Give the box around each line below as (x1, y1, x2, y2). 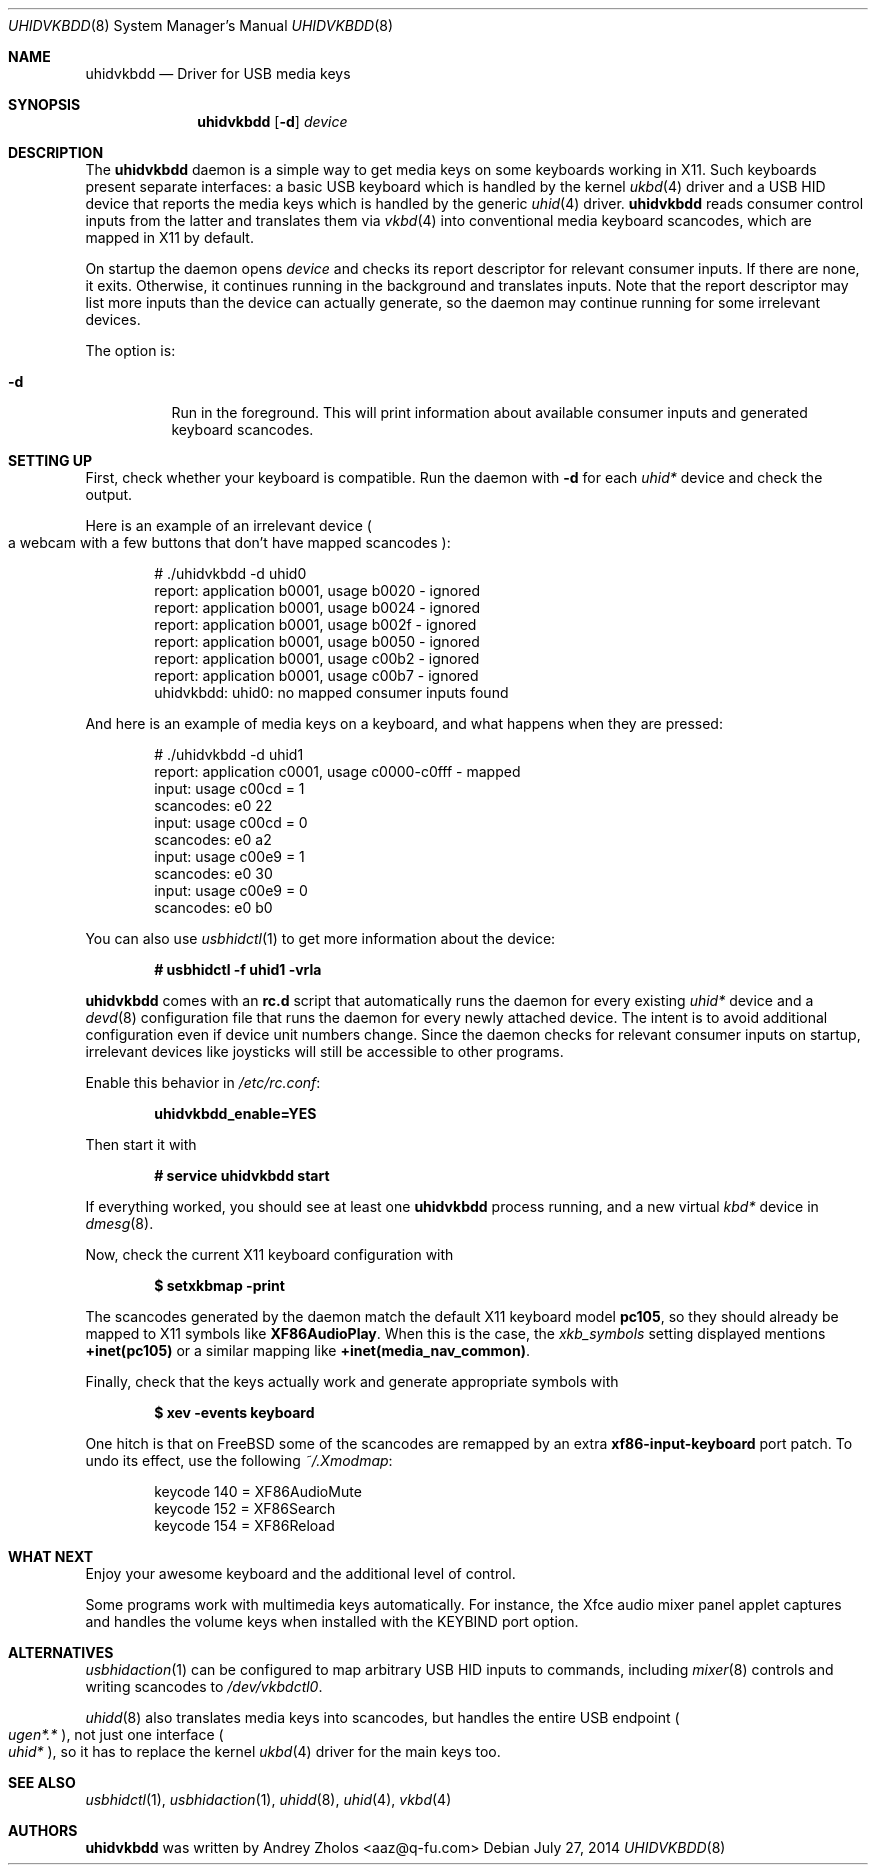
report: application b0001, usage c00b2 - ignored (154, 650, 480, 667)
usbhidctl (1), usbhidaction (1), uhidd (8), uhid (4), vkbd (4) (85, 1791, 452, 1808)
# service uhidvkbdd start (154, 1167, 330, 1184)
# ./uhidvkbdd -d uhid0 (154, 565, 307, 582)
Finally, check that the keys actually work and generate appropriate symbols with (85, 1373, 619, 1390)
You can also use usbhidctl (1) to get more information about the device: (85, 930, 556, 947)
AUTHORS (8, 1822, 78, 1839)
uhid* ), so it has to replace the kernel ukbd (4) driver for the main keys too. (8, 1743, 501, 1760)
